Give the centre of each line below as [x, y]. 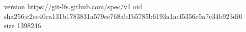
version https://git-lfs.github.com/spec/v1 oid [73, 6]
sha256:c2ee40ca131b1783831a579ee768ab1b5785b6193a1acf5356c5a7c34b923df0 [123, 16]
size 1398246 [23, 25]
